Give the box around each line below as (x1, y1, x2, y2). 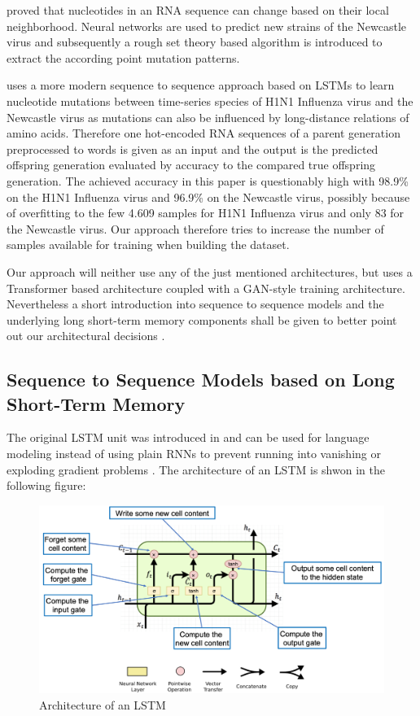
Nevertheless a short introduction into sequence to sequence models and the (7, 295, 384, 312)
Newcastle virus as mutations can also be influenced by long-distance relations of (7, 108, 409, 125)
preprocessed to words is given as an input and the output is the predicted (7, 140, 378, 157)
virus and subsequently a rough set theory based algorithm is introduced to (7, 33, 383, 50)
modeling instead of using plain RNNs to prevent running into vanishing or (7, 445, 381, 462)
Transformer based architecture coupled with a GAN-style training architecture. (7, 279, 405, 296)
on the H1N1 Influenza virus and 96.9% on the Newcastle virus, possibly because (7, 188, 410, 205)
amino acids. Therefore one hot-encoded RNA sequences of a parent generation (7, 124, 400, 142)
